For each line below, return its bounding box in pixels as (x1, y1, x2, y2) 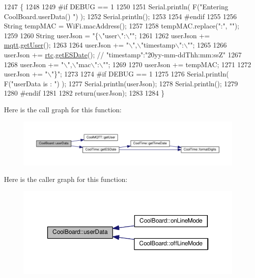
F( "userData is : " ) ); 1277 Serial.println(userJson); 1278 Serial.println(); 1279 (4, 78, 238, 88)
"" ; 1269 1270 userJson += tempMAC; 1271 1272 (103, 59, 252, 69)
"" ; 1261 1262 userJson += (129, 30, 210, 40)
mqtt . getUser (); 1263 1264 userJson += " (4, 40, 129, 50)
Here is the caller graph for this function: (4, 174, 128, 184)
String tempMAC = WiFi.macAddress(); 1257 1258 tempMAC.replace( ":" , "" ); (4, 21, 239, 31)
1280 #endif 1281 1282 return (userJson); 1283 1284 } (4, 88, 165, 98)
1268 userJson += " (4, 59, 64, 69)
